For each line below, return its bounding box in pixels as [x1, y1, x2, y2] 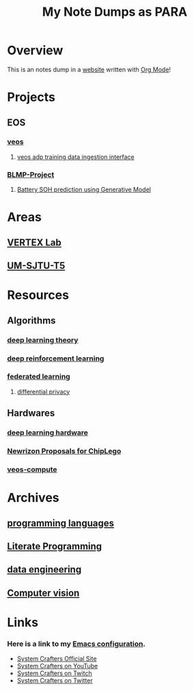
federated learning [7, 372, 70, 381]
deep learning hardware [7, 428, 89, 437]
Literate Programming [7, 540, 102, 552]
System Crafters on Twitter [16, 677, 94, 685]
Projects [7, 90, 56, 105]
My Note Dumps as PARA [42, 4, 188, 20]
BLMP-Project [7, 169, 55, 179]
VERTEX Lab [7, 237, 61, 248]
